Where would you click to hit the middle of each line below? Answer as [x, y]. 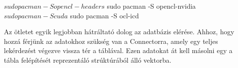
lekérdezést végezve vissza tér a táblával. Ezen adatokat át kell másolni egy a [118, 50]
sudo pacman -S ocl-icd [104, 15]
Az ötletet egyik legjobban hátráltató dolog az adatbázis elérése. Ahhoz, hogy [119, 32]
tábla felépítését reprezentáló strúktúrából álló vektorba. [88, 60]
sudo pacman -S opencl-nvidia [151, 6]
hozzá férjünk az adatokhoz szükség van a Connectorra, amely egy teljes [111, 41]
